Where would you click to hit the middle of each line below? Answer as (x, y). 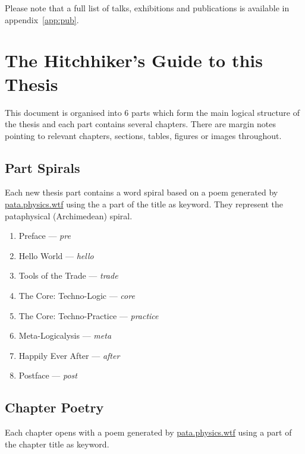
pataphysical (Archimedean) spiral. (69, 215)
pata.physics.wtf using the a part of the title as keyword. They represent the (144, 204)
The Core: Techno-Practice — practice (89, 315)
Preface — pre (45, 236)
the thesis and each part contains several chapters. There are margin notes (141, 124)
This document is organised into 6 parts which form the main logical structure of (152, 112)
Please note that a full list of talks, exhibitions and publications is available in (147, 8)
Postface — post (48, 375)
